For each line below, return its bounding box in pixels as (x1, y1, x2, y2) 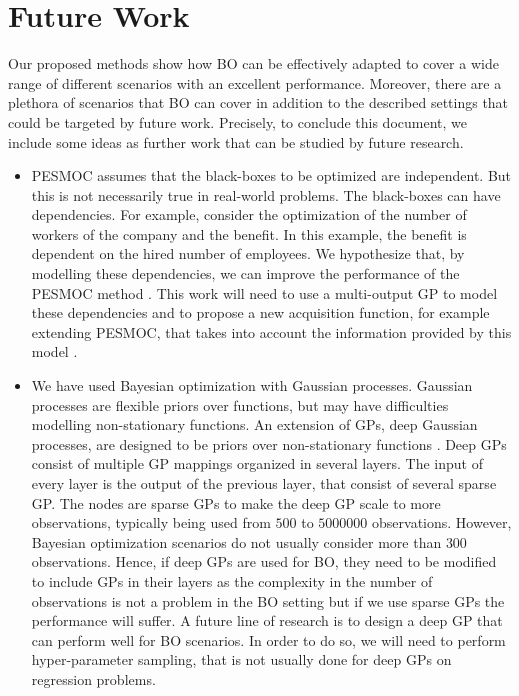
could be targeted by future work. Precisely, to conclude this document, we (8, 111, 468, 132)
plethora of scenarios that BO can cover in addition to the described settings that (8, 92, 509, 113)
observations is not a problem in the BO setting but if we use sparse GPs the (31, 590, 505, 611)
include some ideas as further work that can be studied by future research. (8, 131, 464, 152)
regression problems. (31, 668, 156, 689)
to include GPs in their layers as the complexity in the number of (31, 570, 433, 591)
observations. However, (372, 512, 512, 533)
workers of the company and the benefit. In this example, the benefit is (31, 223, 467, 244)
